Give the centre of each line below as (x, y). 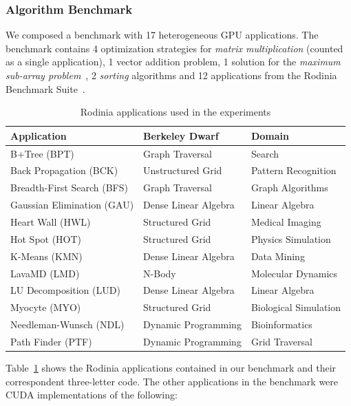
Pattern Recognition (294, 170)
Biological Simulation (296, 307)
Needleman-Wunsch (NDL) (67, 324)
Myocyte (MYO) (46, 307)
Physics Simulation (291, 238)
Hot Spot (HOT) (46, 238)
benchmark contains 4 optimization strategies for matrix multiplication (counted (174, 48)
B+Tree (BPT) (42, 153)
